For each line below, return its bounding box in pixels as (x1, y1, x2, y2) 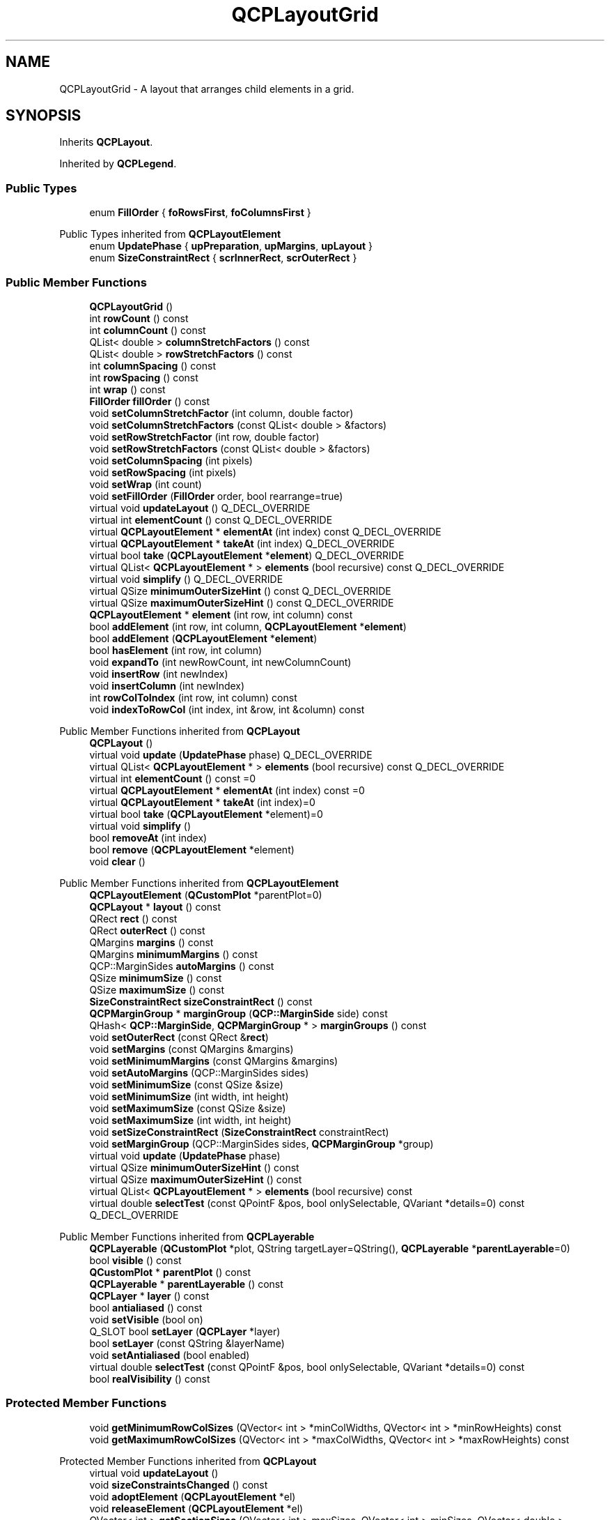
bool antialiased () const (89, 1301, 203, 1314)
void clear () (89, 855, 146, 867)
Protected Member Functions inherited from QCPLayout (59, 1454, 317, 1467)
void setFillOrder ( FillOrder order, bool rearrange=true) (89, 489, 343, 502)
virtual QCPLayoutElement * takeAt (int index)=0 (89, 796, 315, 808)
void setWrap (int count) (89, 478, 202, 490)
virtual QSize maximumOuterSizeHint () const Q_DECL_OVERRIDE (89, 596, 394, 609)
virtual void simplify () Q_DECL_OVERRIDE (89, 572, 283, 585)
